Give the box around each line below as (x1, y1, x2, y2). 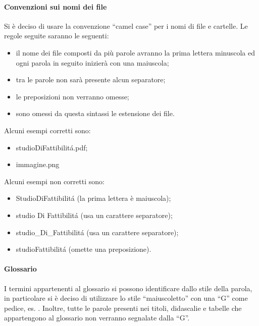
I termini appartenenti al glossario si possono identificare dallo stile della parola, (4, 283, 252, 293)
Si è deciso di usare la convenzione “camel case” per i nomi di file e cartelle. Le (4, 20, 248, 31)
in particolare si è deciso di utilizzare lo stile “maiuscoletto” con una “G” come (4, 293, 248, 303)
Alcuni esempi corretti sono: (4, 125, 91, 135)
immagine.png (16, 159, 60, 170)
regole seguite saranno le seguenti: (4, 30, 109, 41)
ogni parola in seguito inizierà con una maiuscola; (16, 57, 169, 68)
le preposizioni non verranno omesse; (16, 91, 129, 101)
